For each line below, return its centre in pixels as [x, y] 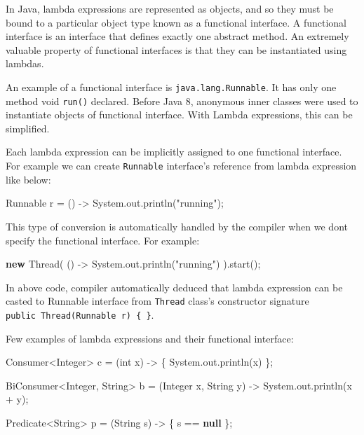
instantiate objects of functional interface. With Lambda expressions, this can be [179, 115]
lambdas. [25, 63]
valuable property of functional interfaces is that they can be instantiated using [176, 49]
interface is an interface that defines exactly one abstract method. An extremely [177, 36]
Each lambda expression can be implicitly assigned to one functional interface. [174, 152]
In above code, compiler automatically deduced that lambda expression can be [174, 287]
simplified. [28, 128]
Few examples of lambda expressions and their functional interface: [150, 338]
